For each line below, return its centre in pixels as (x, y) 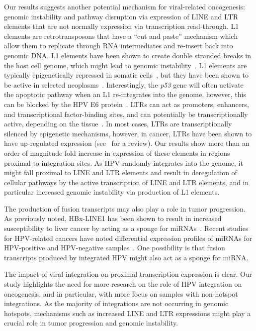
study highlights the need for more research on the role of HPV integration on (123, 284)
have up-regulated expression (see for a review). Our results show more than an (127, 143)
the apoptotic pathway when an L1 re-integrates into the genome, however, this (125, 94)
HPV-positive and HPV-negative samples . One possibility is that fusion (115, 248)
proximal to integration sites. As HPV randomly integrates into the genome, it (124, 163)
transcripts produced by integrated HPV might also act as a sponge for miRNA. (126, 257)
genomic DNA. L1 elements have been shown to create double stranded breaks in (128, 55)
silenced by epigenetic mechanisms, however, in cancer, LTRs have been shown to (128, 133)
